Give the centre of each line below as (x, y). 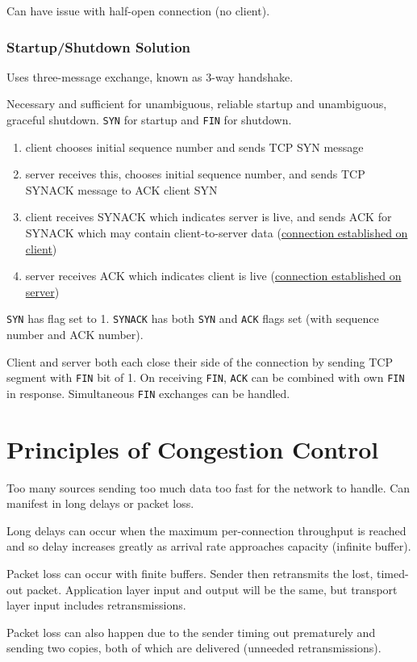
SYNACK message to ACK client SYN (121, 189)
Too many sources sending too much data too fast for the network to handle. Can (208, 487)
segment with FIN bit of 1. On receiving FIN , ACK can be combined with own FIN (206, 377)
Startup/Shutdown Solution (99, 46)
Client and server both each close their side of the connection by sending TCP (200, 361)
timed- (392, 574)
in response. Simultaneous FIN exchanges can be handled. (148, 393)
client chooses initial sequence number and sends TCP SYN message (194, 147)
